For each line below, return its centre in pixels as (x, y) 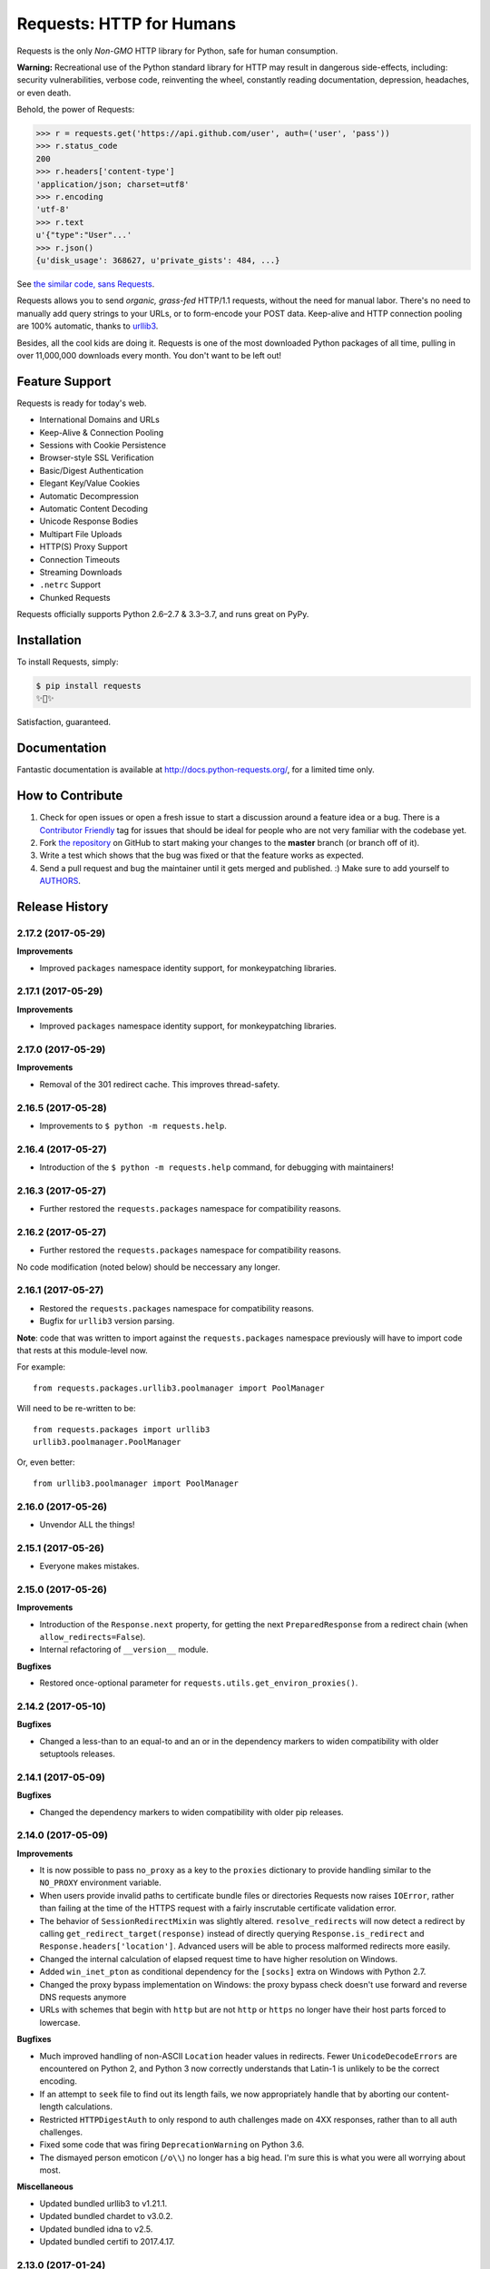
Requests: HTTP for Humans (126, 24)
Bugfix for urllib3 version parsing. (107, 1321)
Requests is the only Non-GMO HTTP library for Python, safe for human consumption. (177, 51)
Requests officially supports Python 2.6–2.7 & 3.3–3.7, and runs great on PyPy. (163, 614)
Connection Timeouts (80, 559)
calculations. (89, 2107)
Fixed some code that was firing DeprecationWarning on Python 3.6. (171, 2145)
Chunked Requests (75, 597)
